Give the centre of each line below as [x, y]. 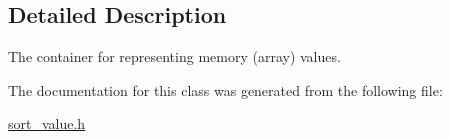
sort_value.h [47, 123]
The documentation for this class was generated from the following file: [225, 89]
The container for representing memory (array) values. [174, 56]
